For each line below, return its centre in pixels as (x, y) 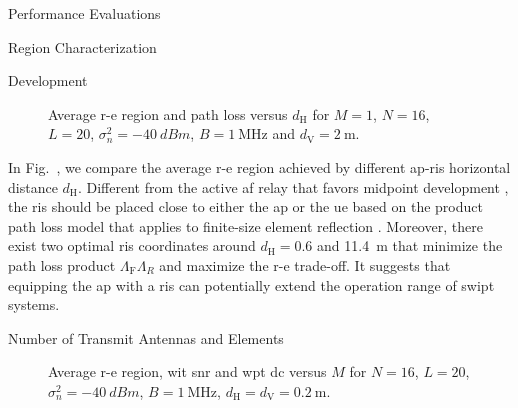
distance (33, 186)
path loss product (62, 264)
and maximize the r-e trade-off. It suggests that (305, 264)
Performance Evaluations (84, 13)
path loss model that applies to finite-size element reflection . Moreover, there (245, 225)
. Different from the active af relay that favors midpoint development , (293, 186)
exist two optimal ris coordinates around (132, 245)
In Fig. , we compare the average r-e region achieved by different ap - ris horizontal (259, 166)
